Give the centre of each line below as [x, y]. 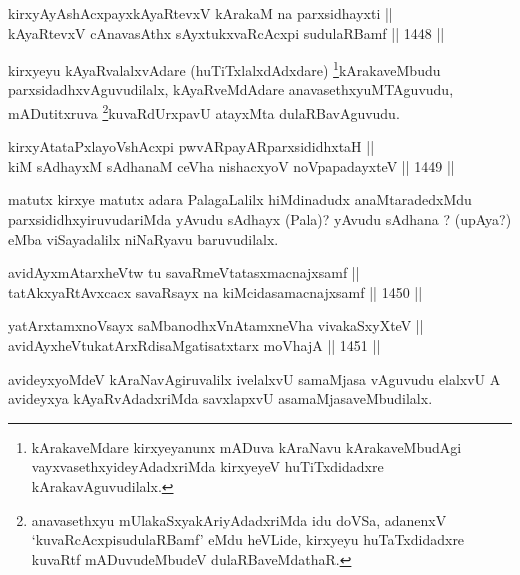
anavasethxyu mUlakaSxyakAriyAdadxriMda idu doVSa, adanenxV [239, 519]
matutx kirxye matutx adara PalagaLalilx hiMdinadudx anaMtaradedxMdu [240, 199]
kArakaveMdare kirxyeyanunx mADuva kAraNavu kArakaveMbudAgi [246, 446]
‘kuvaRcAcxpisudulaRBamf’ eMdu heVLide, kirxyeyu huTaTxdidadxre [248, 539]
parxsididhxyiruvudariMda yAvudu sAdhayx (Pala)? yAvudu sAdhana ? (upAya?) [260, 219]
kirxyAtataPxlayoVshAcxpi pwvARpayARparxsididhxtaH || [191, 146]
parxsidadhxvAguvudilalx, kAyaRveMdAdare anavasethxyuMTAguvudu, [231, 89]
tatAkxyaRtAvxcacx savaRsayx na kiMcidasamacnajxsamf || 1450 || [215, 291]
